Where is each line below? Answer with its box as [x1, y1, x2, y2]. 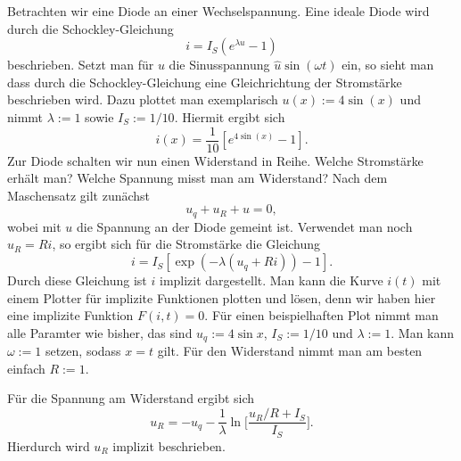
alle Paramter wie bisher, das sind [7, 323, 193, 342]
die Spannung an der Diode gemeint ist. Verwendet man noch [77, 217, 413, 235]
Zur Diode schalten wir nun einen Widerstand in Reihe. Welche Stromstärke [7, 151, 424, 169]
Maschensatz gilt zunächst [7, 185, 151, 204]
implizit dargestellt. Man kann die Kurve [159, 271, 383, 290]
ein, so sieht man [342, 55, 434, 74]
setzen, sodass [45, 342, 121, 360]
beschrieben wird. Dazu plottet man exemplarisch [7, 90, 278, 109]
